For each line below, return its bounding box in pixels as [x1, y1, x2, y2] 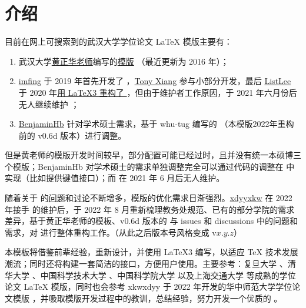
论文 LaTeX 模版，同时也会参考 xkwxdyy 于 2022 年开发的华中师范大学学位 [5, 280, 292, 293]
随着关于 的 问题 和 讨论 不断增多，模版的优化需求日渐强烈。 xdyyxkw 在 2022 [5, 192, 292, 204]
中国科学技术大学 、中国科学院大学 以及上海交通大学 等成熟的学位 [40, 269, 296, 281]
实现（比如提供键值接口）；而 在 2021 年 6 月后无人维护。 [5, 172, 225, 184]
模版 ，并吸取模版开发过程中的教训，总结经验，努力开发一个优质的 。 [12, 292, 282, 304]
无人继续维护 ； [18, 98, 79, 110]
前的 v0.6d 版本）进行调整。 [18, 129, 127, 141]
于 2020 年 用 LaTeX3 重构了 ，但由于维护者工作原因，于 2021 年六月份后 [18, 86, 297, 98]
